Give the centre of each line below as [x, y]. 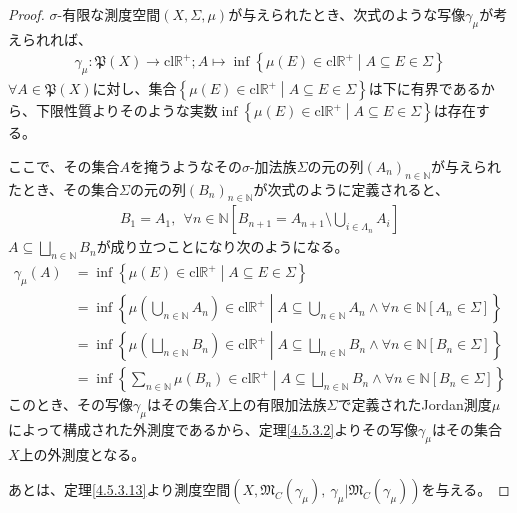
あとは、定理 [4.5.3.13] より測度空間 [119, 489]
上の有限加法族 [277, 404]
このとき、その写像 [71, 404]
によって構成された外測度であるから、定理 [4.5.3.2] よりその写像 [213, 428]
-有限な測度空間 [109, 14]
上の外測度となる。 [82, 453]
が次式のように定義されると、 [351, 188]
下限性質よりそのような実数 [126, 110]
